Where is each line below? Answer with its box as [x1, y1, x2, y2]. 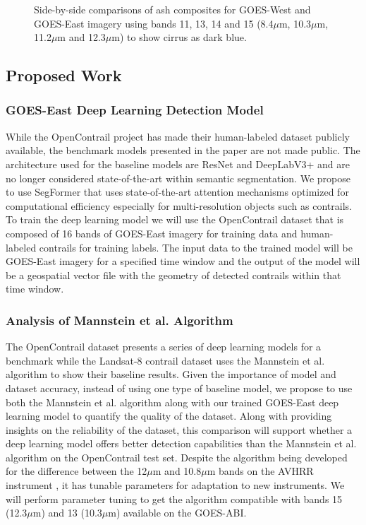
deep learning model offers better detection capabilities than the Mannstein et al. [6, 436, 357, 451]
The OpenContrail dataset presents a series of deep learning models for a [6, 339, 322, 354]
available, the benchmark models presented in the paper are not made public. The [6, 143, 360, 158]
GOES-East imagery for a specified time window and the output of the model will [6, 254, 360, 269]
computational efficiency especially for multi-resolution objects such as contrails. [6, 198, 352, 213]
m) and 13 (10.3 [32, 505, 102, 520]
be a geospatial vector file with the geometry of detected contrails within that [6, 267, 341, 282]
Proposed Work [6, 64, 122, 86]
